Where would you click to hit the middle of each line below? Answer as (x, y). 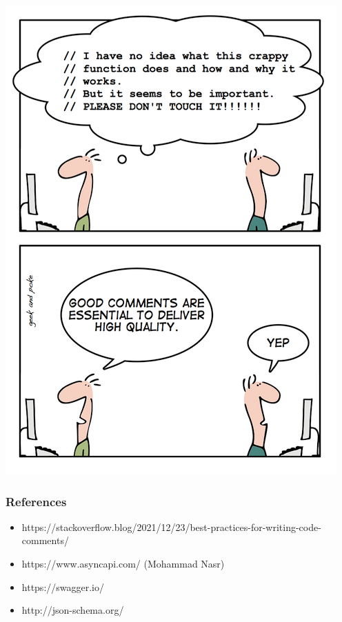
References (36, 501)
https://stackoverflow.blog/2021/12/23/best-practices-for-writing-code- (171, 526)
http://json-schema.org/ (73, 610)
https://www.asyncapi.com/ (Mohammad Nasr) (123, 563)
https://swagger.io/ (63, 586)
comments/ (45, 540)
